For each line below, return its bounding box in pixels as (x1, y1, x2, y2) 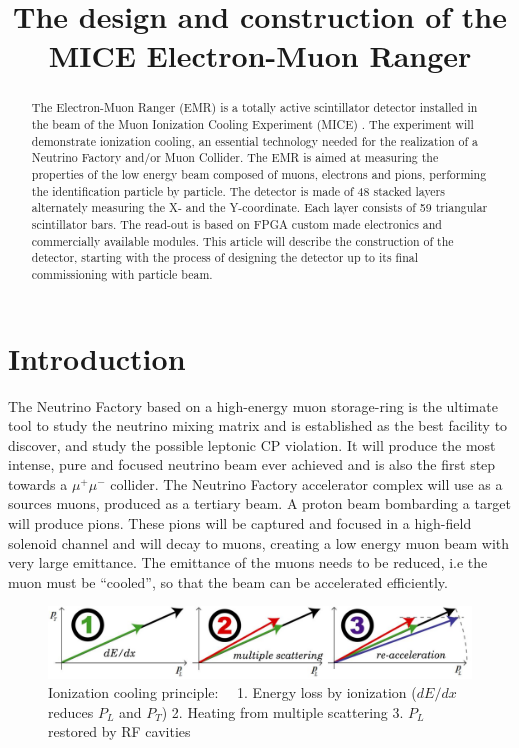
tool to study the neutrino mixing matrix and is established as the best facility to (8, 415, 508, 436)
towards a (8, 473, 68, 494)
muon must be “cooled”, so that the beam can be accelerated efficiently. (8, 571, 448, 592)
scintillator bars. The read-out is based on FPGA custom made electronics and (31, 215, 442, 232)
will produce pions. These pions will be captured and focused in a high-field (8, 513, 472, 534)
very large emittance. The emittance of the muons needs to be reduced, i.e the (8, 552, 488, 573)
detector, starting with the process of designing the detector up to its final (31, 249, 419, 266)
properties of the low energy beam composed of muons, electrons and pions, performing (31, 165, 487, 182)
